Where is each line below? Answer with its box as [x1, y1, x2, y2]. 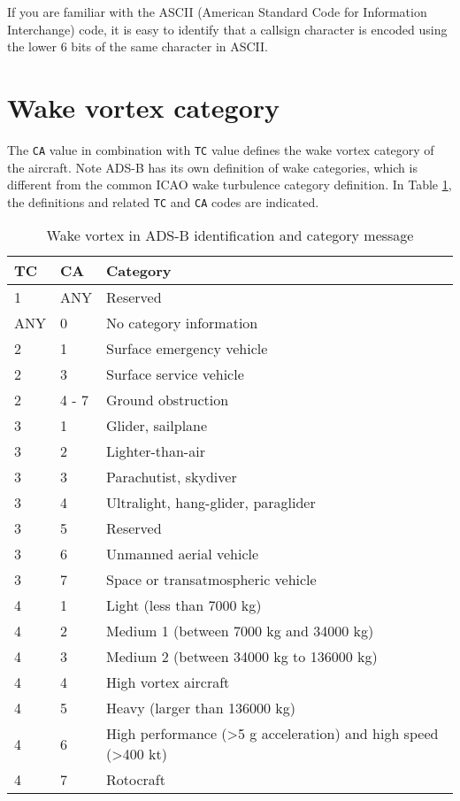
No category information [106, 312, 258, 334]
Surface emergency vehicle [106, 338, 268, 359]
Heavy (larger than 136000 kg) [106, 697, 295, 719]
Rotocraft [106, 769, 165, 790]
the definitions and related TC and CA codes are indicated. [7, 192, 319, 211]
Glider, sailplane [106, 415, 208, 436]
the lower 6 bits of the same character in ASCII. [7, 37, 269, 56]
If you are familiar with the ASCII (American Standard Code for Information [7, 3, 427, 20]
